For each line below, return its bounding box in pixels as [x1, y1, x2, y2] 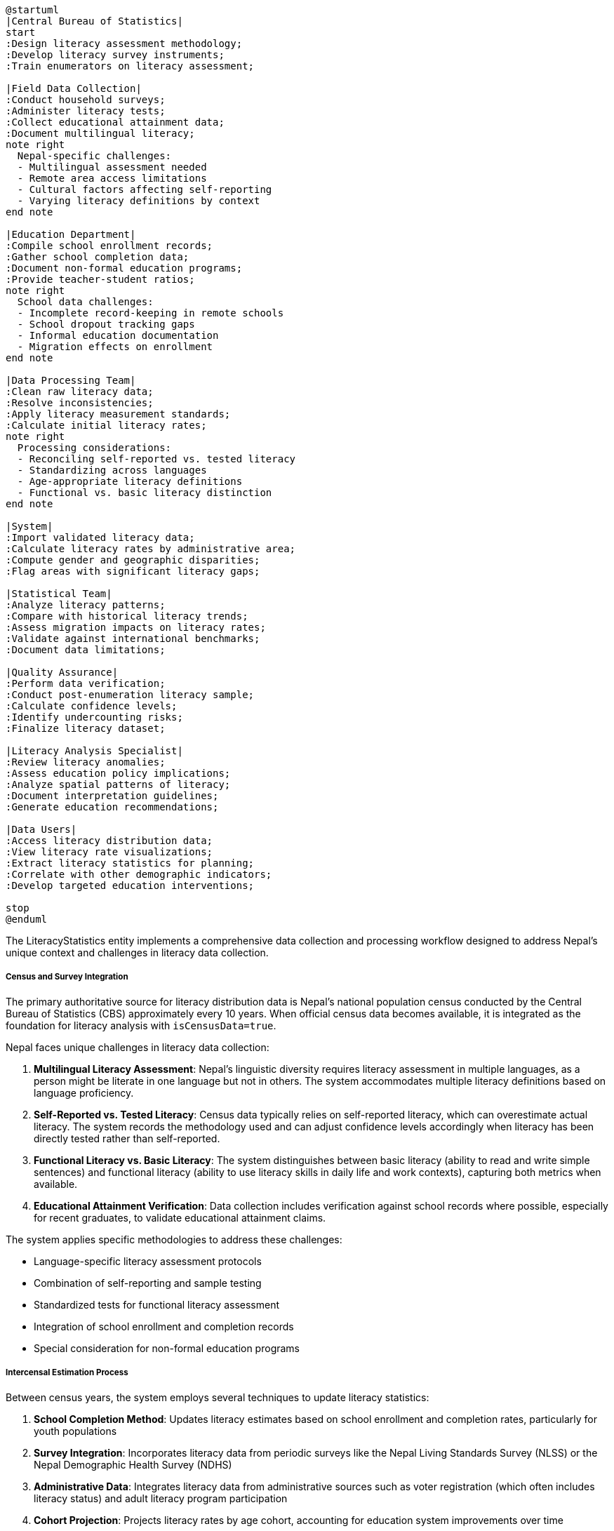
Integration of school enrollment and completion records [34, 1320, 294, 1332]
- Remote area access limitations [17, 173, 207, 184]
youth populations [34, 1424, 117, 1437]
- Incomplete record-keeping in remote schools [17, 307, 284, 319]
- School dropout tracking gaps [17, 319, 195, 330]
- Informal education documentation [17, 330, 219, 341]
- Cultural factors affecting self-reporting [17, 184, 272, 195]
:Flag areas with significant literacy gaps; [6, 566, 260, 577]
